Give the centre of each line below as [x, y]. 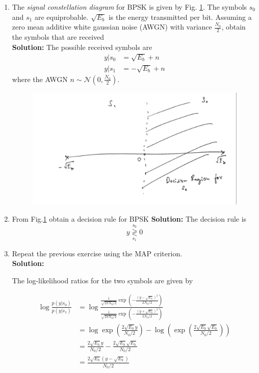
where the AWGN [40, 79]
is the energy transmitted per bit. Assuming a [180, 17]
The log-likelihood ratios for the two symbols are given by [102, 280]
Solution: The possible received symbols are [82, 47]
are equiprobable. [61, 17]
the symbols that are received [58, 37]
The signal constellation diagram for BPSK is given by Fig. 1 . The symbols [129, 7]
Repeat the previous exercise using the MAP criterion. [97, 253]
